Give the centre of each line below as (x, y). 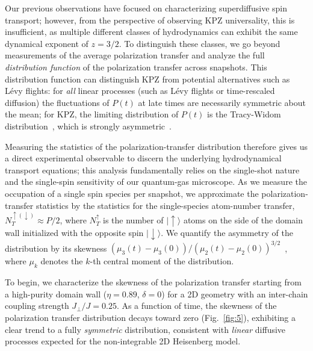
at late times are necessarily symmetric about (222, 102)
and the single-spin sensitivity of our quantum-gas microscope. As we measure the (156, 182)
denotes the (62, 261)
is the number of (133, 219)
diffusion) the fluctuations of (57, 102)
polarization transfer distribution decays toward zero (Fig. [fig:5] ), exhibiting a (150, 317)
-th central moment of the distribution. (162, 261)
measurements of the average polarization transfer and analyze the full (135, 55)
